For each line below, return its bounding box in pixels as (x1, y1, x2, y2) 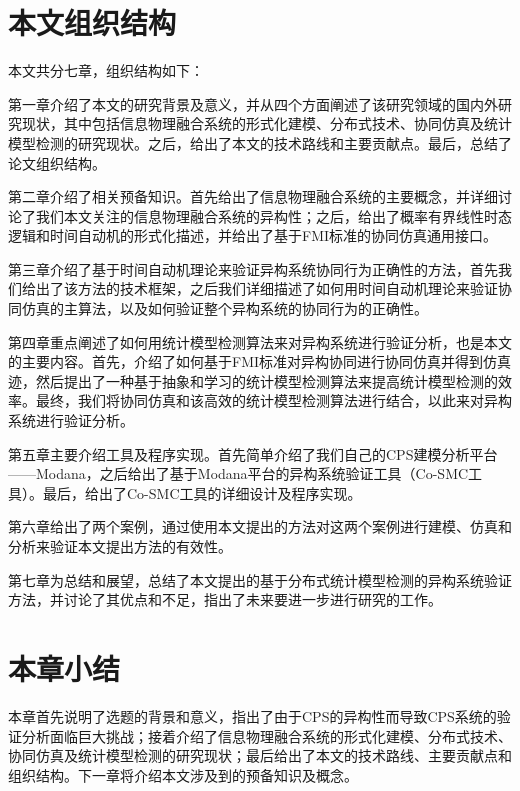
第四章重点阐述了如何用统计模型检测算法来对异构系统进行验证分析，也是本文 (8, 331, 512, 352)
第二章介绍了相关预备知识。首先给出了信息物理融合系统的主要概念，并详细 (8, 186, 498, 207)
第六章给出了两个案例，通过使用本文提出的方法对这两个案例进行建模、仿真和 (8, 516, 512, 537)
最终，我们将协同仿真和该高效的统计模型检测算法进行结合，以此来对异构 (35, 390, 512, 411)
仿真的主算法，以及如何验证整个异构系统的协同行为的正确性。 (21, 298, 428, 319)
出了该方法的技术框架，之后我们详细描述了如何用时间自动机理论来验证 (35, 278, 498, 299)
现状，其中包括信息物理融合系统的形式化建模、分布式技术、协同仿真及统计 (21, 113, 512, 134)
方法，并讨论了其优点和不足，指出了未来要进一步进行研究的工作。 (8, 589, 442, 610)
